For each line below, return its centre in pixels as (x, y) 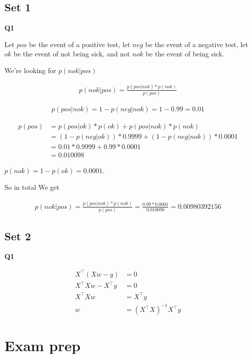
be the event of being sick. (185, 54)
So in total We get (32, 187)
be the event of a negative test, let (197, 44)
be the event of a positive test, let (80, 44)
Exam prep (43, 345)
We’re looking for (30, 70)
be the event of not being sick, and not (72, 54)
